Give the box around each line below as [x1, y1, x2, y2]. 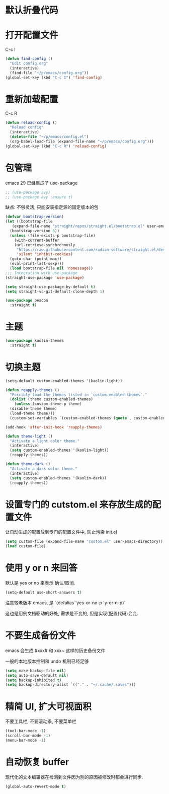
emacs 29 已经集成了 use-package [5, 180, 78, 186]
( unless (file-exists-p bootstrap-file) [10, 233, 96, 238]
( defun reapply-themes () [5, 387, 59, 393]
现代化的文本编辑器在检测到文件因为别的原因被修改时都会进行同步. [5, 774, 143, 780]
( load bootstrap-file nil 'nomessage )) [10, 266, 94, 271]
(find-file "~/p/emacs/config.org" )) [10, 70, 89, 76]
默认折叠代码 [5, 5, 59, 16]
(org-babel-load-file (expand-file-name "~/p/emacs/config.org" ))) [10, 139, 154, 144]
